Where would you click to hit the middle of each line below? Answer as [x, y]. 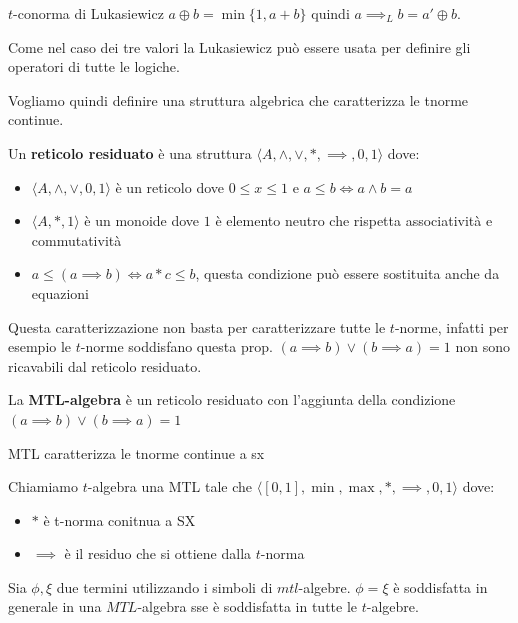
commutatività [76, 239]
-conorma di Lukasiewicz [88, 13]
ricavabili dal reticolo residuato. [105, 365]
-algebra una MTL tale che [170, 486]
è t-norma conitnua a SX [119, 519]
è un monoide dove [142, 220]
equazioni [60, 292]
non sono [482, 346]
